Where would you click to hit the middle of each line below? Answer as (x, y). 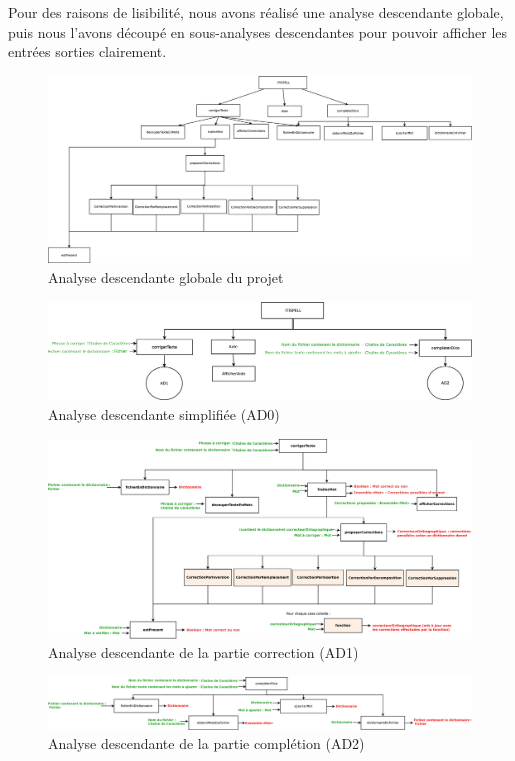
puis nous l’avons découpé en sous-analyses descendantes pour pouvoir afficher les (258, 31)
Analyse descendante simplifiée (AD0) (164, 414)
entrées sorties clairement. (87, 51)
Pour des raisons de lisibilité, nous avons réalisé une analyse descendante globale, (256, 12)
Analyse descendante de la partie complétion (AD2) (206, 743)
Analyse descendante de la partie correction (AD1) (203, 652)
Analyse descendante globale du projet (166, 276)
